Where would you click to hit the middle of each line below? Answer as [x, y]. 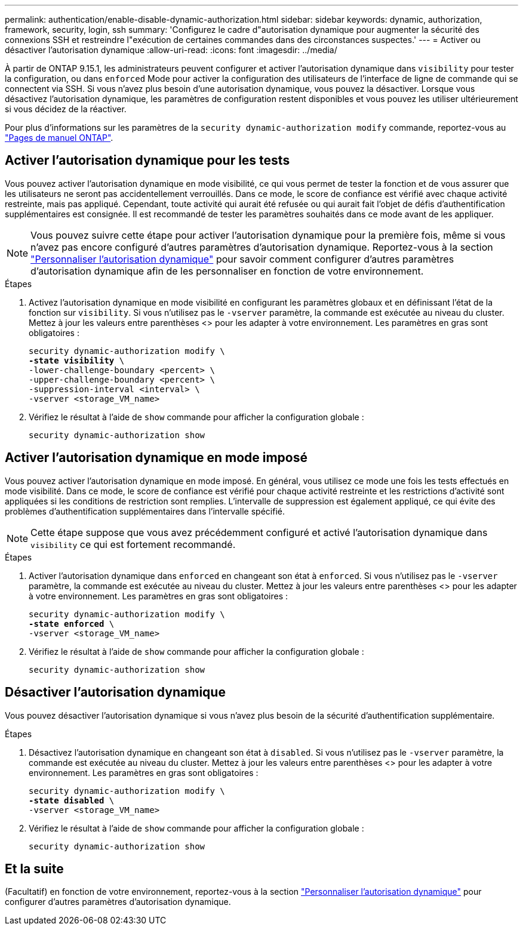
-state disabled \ [72, 800]
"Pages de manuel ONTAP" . [59, 138]
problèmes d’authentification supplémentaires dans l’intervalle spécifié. [145, 511]
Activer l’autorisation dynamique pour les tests [147, 161]
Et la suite [34, 869]
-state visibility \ [77, 360]
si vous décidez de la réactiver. [66, 109]
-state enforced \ [72, 623]
